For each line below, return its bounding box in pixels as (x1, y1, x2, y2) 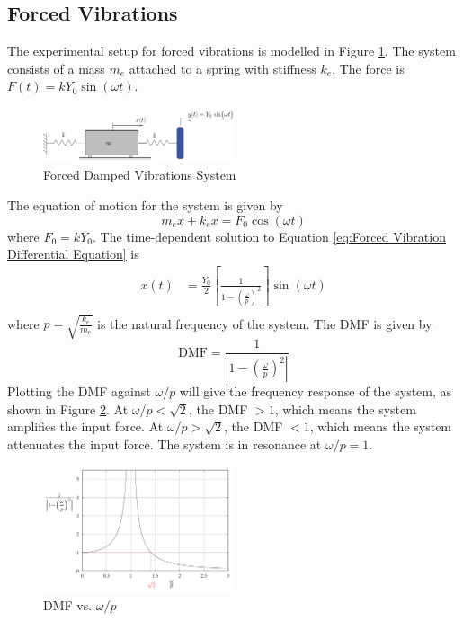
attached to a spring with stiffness (129, 58, 316, 77)
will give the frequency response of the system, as (179, 382, 452, 401)
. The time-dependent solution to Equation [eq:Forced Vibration (92, 226, 446, 245)
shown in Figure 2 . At (7, 399, 129, 418)
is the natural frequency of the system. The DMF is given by (97, 314, 432, 333)
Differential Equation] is (7, 244, 139, 263)
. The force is (332, 58, 405, 77)
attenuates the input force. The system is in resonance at (7, 434, 322, 453)
